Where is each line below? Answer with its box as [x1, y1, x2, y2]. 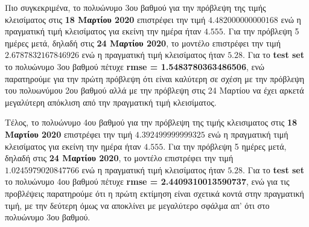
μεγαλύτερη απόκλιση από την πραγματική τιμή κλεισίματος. [5, 95, 217, 108]
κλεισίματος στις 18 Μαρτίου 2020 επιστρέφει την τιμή [5, 13, 206, 25]
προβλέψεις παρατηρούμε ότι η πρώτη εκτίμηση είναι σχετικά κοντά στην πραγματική [5, 187, 304, 199]
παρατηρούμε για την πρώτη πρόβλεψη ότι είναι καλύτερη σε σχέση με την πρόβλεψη [5, 72, 305, 85]
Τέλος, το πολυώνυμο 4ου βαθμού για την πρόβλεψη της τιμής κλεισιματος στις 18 [5, 116, 297, 129]
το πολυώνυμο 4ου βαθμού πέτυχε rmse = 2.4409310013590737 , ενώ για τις [5, 175, 290, 188]
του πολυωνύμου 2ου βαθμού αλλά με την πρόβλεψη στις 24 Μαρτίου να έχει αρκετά [5, 84, 304, 97]
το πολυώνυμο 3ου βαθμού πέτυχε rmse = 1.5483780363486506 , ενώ [5, 60, 264, 72]
